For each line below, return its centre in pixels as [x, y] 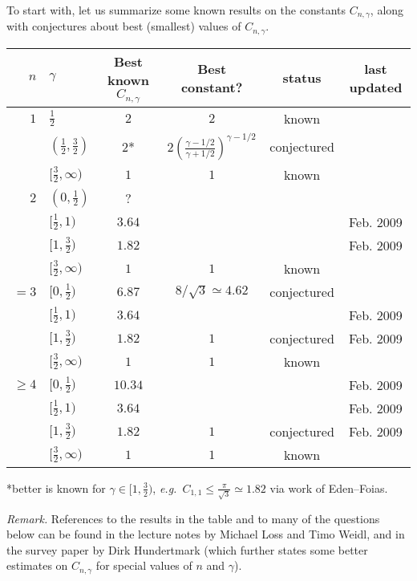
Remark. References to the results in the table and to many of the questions [193, 518]
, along [387, 10]
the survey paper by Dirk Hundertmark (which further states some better [187, 549]
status [302, 78]
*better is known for [56, 488]
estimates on [37, 565]
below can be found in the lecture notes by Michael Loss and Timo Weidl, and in [206, 534]
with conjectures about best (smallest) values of [124, 26]
